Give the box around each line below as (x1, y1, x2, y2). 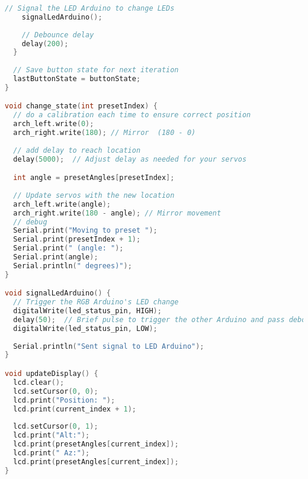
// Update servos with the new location (13, 191, 175, 200)
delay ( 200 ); (21, 39, 69, 48)
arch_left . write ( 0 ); (13, 120, 94, 128)
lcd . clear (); (13, 378, 65, 387)
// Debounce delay (21, 30, 94, 39)
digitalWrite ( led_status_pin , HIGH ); (13, 307, 162, 316)
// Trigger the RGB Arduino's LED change (13, 298, 179, 307)
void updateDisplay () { (5, 369, 98, 378)
